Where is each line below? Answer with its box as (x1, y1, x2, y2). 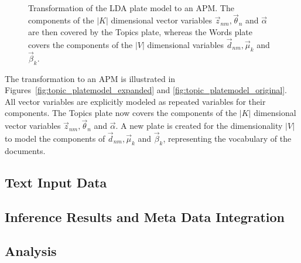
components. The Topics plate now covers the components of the (5, 107, 237, 119)
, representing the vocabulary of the (163, 132, 292, 145)
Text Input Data (5, 173, 107, 191)
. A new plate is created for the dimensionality (115, 119, 283, 132)
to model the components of (5, 132, 105, 145)
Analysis (5, 242, 57, 260)
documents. (5, 144, 46, 156)
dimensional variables (147, 38, 224, 50)
